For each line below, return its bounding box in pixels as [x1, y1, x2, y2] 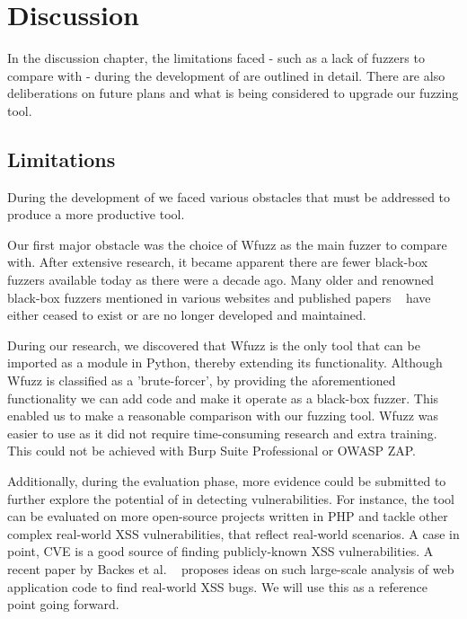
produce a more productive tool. [7, 205, 185, 224]
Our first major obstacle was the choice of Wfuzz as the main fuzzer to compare [7, 234, 447, 253]
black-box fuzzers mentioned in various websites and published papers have [7, 287, 431, 306]
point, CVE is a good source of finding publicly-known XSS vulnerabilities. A [7, 542, 434, 561]
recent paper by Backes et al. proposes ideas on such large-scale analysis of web [7, 559, 454, 578]
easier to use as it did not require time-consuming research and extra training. [7, 423, 437, 442]
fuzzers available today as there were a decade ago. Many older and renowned [7, 270, 435, 289]
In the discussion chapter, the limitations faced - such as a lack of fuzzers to [7, 49, 425, 67]
